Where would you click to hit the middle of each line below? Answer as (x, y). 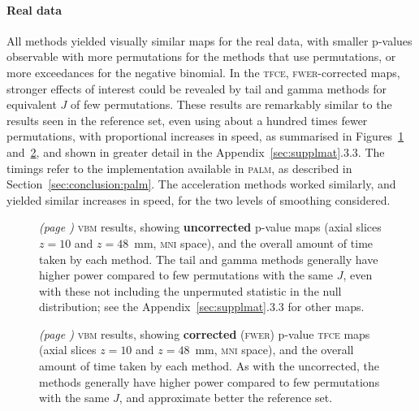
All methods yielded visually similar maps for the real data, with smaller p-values (209, 40)
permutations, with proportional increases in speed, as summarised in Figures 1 (205, 136)
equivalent (32, 104)
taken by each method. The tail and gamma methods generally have (209, 259)
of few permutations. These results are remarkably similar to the (231, 104)
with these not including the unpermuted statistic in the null (190, 290)
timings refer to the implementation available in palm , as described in (179, 168)
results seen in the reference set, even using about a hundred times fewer (187, 120)
